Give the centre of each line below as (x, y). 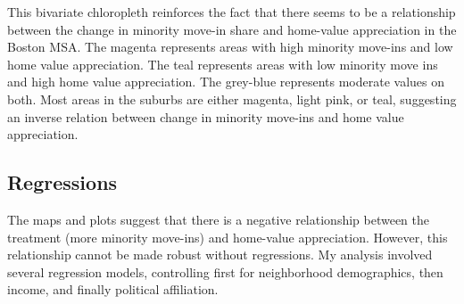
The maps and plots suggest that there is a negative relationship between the (219, 219)
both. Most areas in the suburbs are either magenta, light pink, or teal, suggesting (232, 99)
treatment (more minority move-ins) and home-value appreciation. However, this (228, 237)
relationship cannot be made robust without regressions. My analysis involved (220, 255)
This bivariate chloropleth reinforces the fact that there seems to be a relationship (232, 12)
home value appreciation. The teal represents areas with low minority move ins (223, 64)
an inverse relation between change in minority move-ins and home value (206, 116)
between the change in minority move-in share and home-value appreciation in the (232, 29)
